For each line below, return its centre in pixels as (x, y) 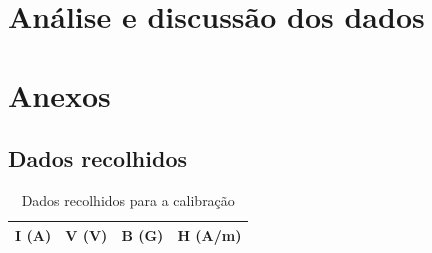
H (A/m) (209, 234)
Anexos (59, 94)
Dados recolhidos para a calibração (128, 199)
